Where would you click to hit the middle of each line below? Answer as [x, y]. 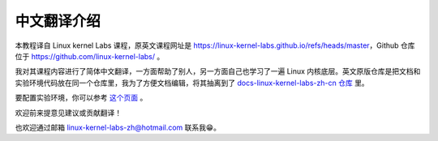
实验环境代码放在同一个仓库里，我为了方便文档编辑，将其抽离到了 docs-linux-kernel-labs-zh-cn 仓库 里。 [192, 83]
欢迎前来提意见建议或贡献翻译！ [68, 113]
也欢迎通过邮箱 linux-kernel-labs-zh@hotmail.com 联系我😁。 [118, 127]
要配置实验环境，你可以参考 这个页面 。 [81, 98]
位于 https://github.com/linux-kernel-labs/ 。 [90, 56]
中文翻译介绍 [58, 21]
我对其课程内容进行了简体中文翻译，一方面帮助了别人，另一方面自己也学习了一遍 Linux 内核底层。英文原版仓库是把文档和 [218, 71]
